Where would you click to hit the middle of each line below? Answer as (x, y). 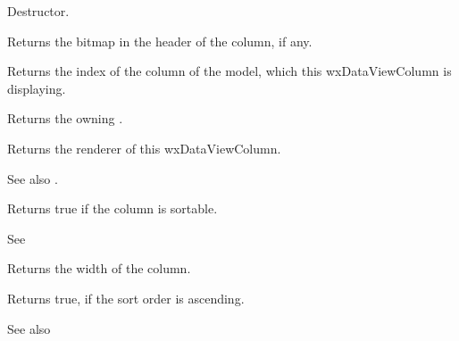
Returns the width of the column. (99, 268)
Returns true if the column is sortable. (113, 208)
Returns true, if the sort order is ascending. (126, 298)
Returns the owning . (65, 118)
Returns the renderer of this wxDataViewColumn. (144, 148)
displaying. (37, 88)
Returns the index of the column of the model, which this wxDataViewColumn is (229, 71)
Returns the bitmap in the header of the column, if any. (160, 41)
